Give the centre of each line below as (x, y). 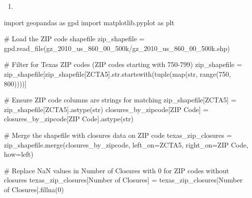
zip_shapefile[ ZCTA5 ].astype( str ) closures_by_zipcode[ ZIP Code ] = (106, 109)
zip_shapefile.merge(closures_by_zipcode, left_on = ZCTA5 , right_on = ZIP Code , (126, 144)
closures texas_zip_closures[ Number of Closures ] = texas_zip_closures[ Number (123, 180)
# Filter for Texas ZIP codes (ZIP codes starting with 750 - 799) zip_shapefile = (123, 64)
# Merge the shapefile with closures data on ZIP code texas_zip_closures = (118, 135)
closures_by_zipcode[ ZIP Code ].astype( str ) (69, 119)
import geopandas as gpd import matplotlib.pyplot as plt (89, 22)
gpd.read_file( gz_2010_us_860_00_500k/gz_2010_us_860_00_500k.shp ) (117, 48)
